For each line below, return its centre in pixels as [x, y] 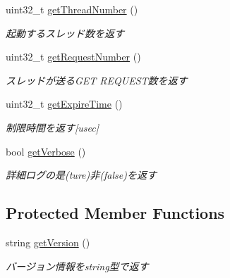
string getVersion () [48, 242]
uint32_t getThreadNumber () [72, 9]
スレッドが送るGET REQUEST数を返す [97, 80]
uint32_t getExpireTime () [64, 104]
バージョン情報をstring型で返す [77, 266]
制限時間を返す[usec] [53, 127]
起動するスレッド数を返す [65, 33]
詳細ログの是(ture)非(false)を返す [81, 175]
